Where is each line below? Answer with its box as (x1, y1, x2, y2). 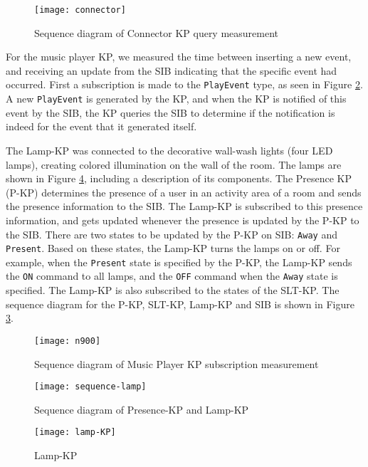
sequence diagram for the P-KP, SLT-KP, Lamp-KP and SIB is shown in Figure (6, 296, 354, 311)
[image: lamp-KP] (34, 427, 116, 438)
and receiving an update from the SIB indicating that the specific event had (6, 63, 337, 78)
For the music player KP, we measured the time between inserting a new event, (6, 49, 352, 64)
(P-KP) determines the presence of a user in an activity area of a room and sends (6, 184, 362, 199)
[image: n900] (34, 335, 101, 346)
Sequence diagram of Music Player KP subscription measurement (34, 356, 319, 371)
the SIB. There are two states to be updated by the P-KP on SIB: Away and (6, 226, 337, 241)
